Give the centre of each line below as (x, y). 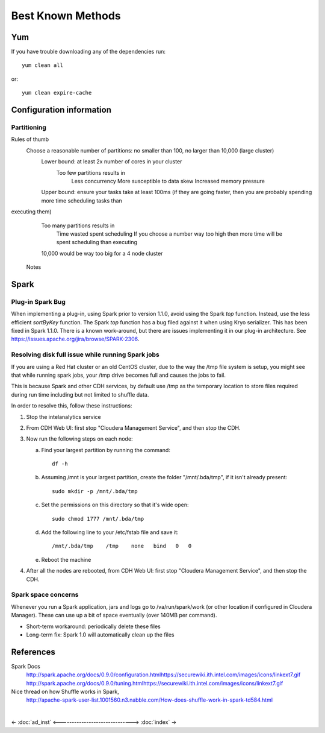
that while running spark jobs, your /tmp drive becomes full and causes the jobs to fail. (118, 375)
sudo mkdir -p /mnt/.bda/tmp (95, 491)
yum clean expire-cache (57, 93)
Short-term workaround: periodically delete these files (93, 626)
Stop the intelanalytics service (64, 417)
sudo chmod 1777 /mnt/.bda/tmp (98, 519)
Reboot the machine (66, 559)
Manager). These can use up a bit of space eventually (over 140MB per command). (114, 615)
